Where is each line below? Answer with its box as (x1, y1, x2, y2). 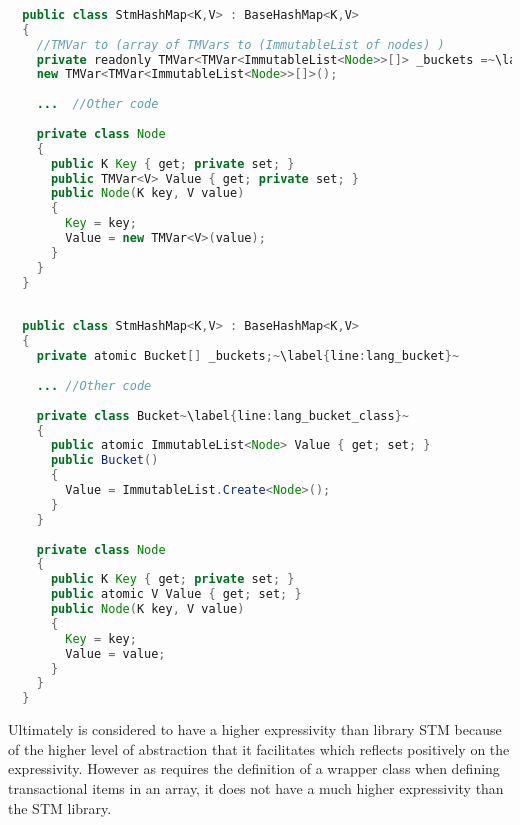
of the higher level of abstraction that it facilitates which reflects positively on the (8, 738, 510, 759)
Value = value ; (65, 646, 166, 661)
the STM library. (8, 797, 112, 818)
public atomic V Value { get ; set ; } (50, 587, 302, 602)
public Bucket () (50, 453, 159, 468)
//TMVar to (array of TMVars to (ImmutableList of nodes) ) (36, 37, 445, 52)
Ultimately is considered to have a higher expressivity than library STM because (8, 719, 502, 740)
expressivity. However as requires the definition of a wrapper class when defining (8, 758, 500, 779)
